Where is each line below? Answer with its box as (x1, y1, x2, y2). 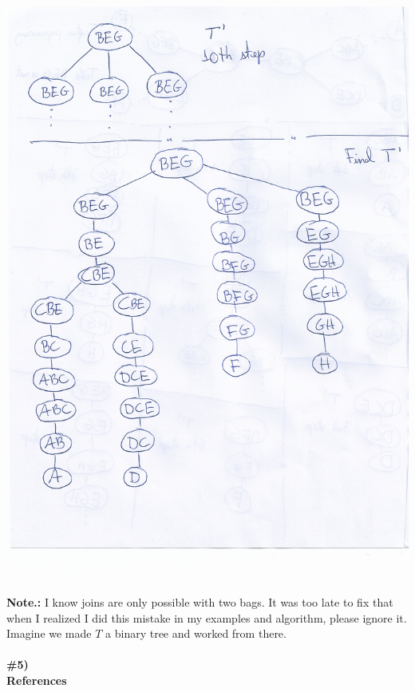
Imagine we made (6, 625, 92, 642)
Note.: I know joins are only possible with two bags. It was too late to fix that (6, 594, 393, 611)
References (6, 671, 67, 688)
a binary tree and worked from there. (105, 625, 287, 642)
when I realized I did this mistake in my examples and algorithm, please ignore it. (6, 609, 407, 626)
